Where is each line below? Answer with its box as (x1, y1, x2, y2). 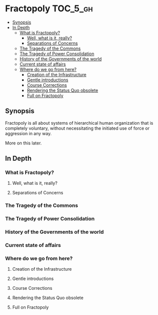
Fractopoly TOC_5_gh (5, 3, 93, 14)
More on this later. (5, 140, 42, 146)
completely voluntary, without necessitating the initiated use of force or (5, 125, 150, 131)
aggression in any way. (5, 130, 52, 136)
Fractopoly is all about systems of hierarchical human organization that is (5, 120, 154, 126)
